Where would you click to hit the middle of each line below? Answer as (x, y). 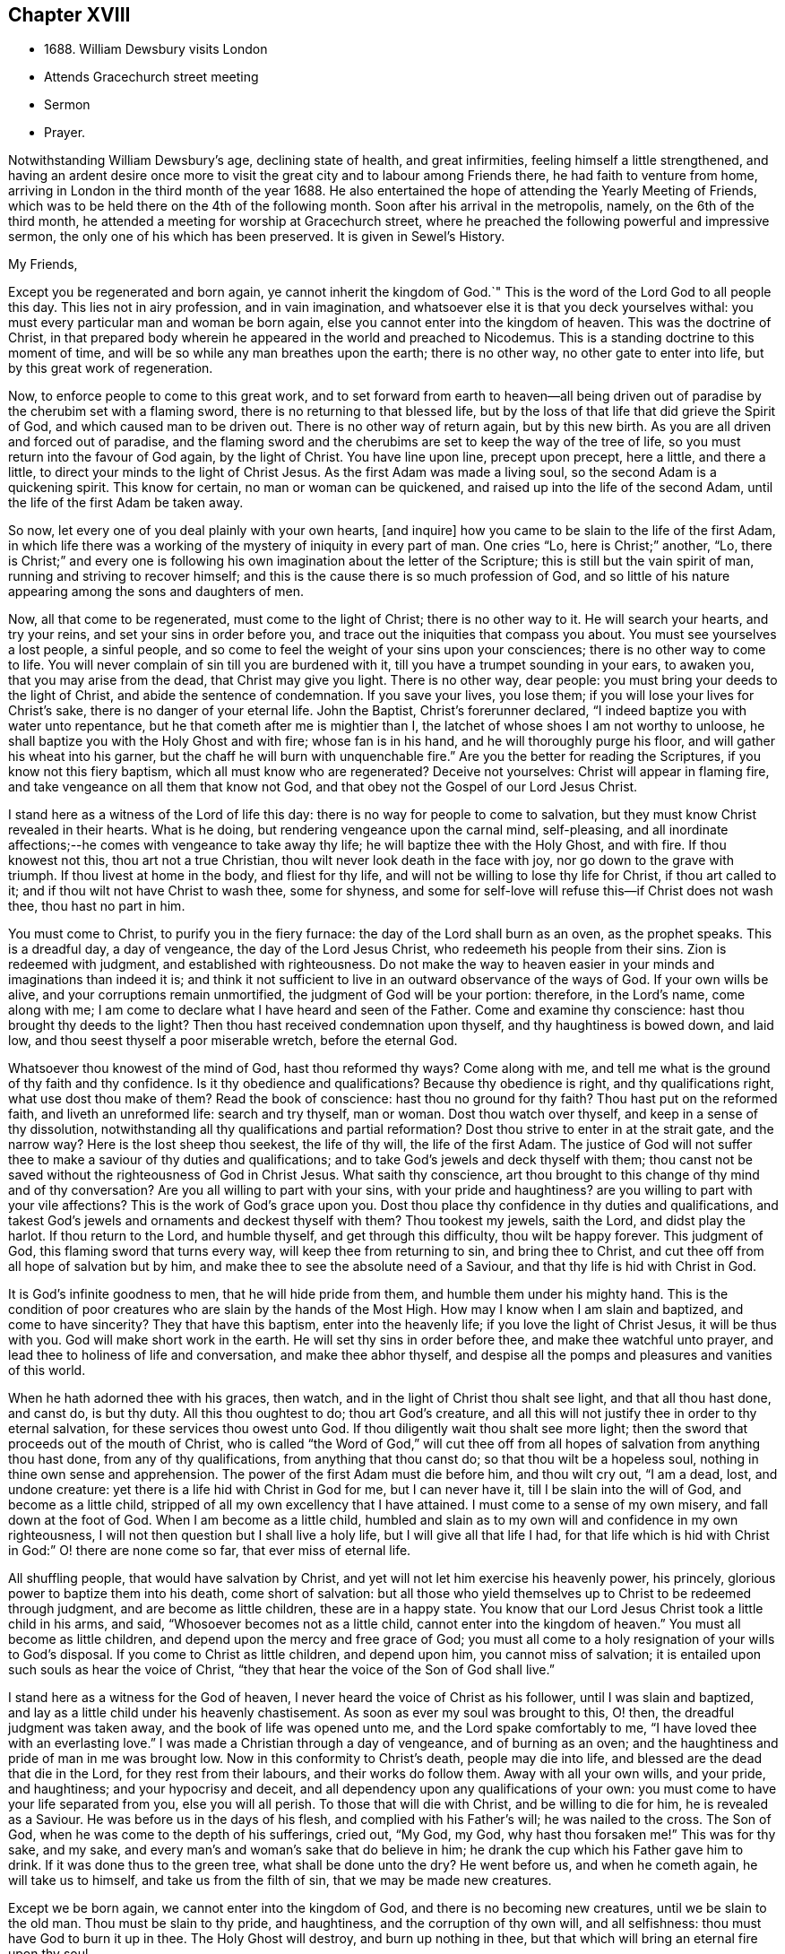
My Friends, (43, 264)
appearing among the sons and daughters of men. (156, 592)
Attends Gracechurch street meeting (151, 77)
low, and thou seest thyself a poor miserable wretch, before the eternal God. (233, 1041)
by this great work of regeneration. (111, 368)
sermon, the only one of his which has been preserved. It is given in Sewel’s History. (257, 237)
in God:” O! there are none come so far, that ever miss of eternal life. (210, 1551)
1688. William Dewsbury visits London (156, 49)
